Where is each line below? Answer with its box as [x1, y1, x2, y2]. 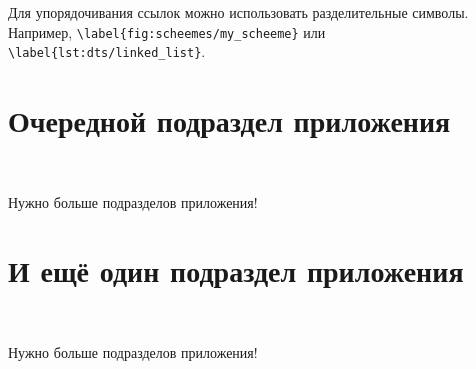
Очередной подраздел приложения [8, 100, 451, 141]
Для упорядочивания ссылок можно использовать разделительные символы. [8, 2, 469, 22]
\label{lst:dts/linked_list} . [8, 41, 206, 62]
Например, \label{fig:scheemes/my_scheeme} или [8, 21, 326, 42]
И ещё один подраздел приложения [8, 250, 464, 291]
